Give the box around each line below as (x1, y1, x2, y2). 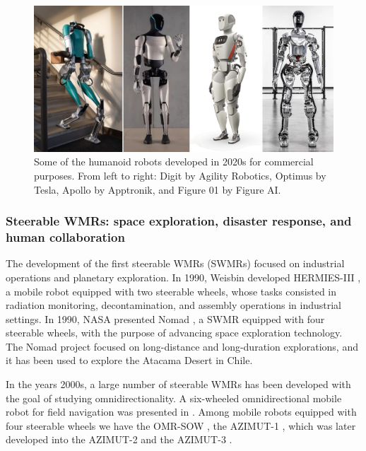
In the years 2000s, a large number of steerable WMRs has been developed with (6, 377, 351, 392)
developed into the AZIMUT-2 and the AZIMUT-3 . (6, 432, 232, 447)
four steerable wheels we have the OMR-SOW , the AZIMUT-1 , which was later (6, 418, 356, 433)
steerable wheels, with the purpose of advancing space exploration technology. (6, 325, 343, 340)
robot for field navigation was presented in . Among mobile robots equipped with (6, 404, 357, 419)
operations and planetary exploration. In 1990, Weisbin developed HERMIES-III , (6, 269, 361, 284)
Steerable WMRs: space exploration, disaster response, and (6, 212, 352, 230)
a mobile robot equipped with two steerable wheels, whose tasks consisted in (6, 283, 337, 298)
